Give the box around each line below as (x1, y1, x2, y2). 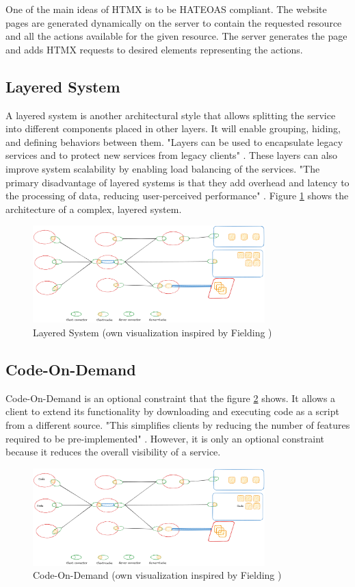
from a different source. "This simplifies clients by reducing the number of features (5, 418, 350, 432)
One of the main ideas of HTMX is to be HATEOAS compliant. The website (5, 2, 327, 16)
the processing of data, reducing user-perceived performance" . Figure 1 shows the (5, 188, 349, 203)
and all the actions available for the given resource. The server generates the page (5, 29, 347, 43)
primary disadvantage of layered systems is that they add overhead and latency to (5, 175, 350, 189)
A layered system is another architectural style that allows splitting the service (5, 108, 336, 122)
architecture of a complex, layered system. (5, 201, 182, 216)
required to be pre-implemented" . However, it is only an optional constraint (5, 431, 325, 445)
